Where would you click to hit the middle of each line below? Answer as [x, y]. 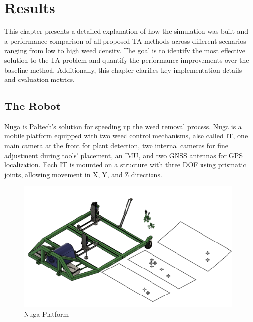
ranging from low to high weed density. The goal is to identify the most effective [125, 50]
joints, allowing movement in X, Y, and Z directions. [83, 174]
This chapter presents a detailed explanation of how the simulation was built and [126, 31]
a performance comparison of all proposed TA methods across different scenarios [125, 40]
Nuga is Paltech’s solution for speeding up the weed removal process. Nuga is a [123, 126]
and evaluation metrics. [39, 79]
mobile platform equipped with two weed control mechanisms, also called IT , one [126, 136]
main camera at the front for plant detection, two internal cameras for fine [116, 146]
